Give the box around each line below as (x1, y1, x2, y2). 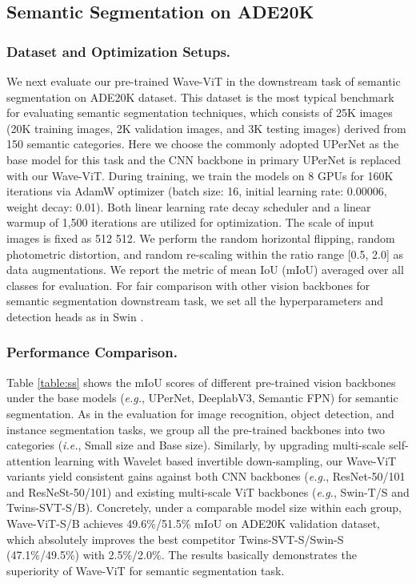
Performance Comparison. (6, 342, 178, 362)
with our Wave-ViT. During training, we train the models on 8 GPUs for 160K (6, 167, 394, 183)
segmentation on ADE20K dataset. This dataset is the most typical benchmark (6, 88, 394, 105)
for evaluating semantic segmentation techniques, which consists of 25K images (6, 104, 393, 121)
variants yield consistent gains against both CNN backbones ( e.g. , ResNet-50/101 (6, 468, 406, 485)
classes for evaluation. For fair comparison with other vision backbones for (6, 276, 370, 293)
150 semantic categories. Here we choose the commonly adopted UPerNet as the (6, 135, 399, 152)
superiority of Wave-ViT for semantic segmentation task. (6, 562, 285, 578)
